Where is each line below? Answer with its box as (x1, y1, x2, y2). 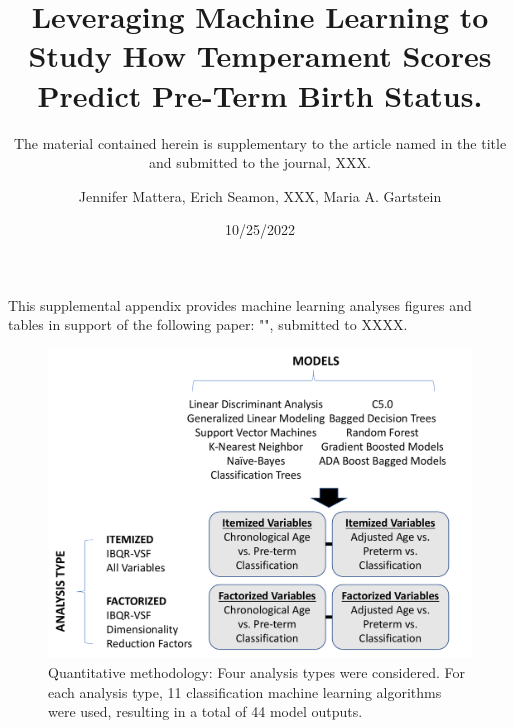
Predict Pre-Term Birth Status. (37, 74, 483, 115)
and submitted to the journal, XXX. (149, 152, 371, 173)
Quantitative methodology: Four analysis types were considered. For (48, 661, 465, 682)
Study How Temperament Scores (28, 35, 492, 76)
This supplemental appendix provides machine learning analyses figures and (8, 294, 472, 315)
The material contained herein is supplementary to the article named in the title (13, 132, 507, 153)
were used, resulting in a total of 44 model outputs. (48, 701, 363, 722)
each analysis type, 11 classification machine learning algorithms (48, 681, 442, 702)
